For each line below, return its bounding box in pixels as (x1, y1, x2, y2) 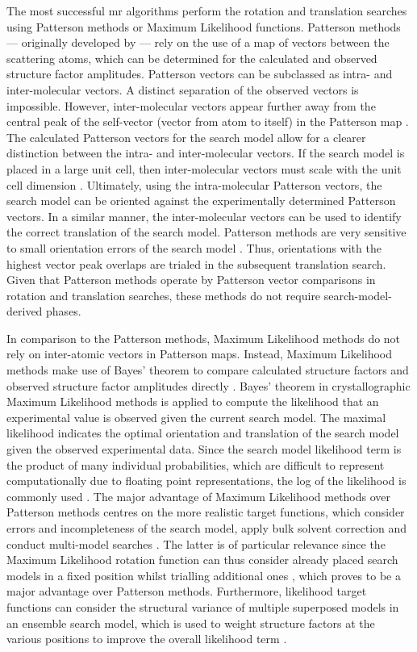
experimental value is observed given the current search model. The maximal (6, 408, 386, 425)
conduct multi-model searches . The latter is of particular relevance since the (6, 535, 386, 552)
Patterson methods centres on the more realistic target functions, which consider (6, 504, 405, 520)
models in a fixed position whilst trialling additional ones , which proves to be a (6, 566, 401, 583)
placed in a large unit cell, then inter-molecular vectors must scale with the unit (6, 160, 402, 177)
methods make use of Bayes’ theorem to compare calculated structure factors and (6, 362, 409, 378)
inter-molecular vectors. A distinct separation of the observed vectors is (6, 81, 359, 98)
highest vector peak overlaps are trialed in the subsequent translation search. (6, 255, 386, 272)
